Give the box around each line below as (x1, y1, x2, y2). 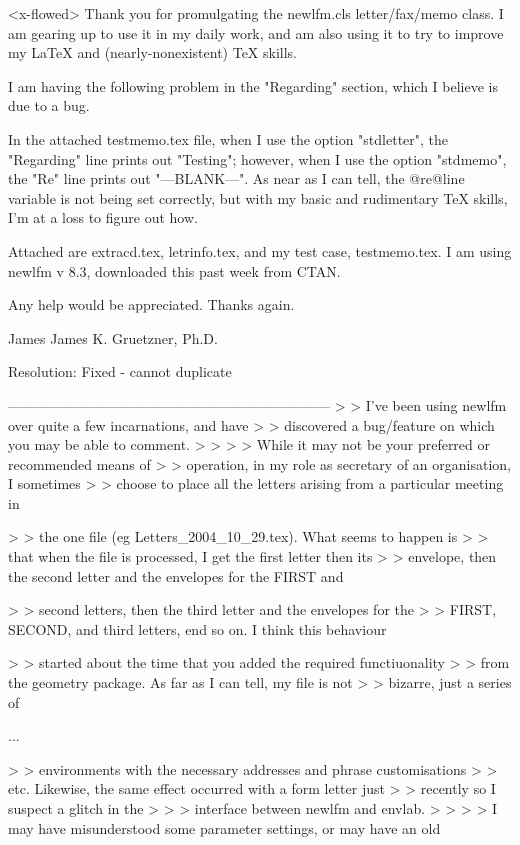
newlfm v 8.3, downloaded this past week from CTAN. (8, 260, 341, 281)
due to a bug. (8, 95, 90, 116)
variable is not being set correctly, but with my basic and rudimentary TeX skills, (8, 187, 508, 208)
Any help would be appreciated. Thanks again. (8, 294, 295, 315)
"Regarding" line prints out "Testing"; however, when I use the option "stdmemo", (8, 148, 507, 169)
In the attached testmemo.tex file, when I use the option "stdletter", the (8, 128, 449, 149)
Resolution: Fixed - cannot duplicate (8, 361, 232, 382)
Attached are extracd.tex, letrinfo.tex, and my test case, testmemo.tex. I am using (8, 240, 512, 261)
